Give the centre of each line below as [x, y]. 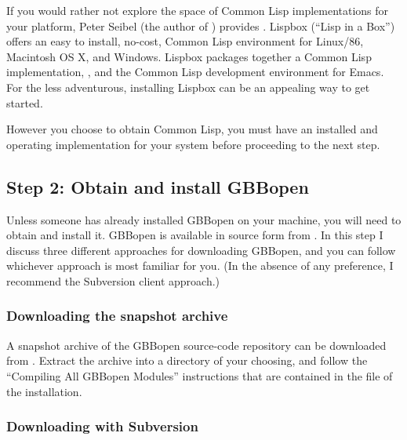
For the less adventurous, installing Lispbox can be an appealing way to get [188, 87]
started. [25, 102]
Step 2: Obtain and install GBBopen [158, 186]
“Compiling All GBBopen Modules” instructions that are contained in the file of [200, 375]
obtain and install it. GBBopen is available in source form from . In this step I [195, 235]
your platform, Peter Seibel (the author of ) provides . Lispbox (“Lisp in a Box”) [201, 25]
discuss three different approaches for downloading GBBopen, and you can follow [201, 250]
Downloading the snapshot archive [117, 316]
